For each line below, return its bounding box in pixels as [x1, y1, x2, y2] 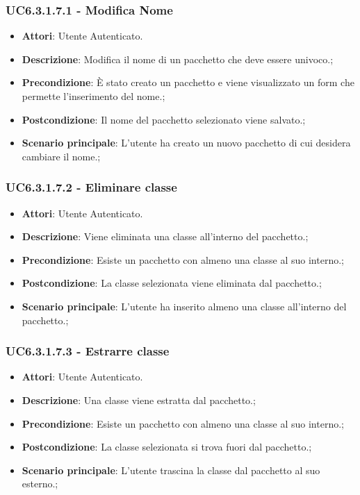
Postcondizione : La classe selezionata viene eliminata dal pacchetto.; [22, 276, 322, 290]
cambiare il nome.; [22, 149, 101, 163]
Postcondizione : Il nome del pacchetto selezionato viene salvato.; [22, 112, 306, 126]
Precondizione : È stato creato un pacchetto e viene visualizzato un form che [22, 75, 354, 90]
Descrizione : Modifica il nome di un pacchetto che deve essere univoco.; [22, 51, 334, 66]
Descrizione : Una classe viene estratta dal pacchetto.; [22, 392, 256, 407]
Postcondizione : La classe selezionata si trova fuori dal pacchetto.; [22, 439, 312, 454]
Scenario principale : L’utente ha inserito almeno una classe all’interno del [22, 299, 347, 313]
